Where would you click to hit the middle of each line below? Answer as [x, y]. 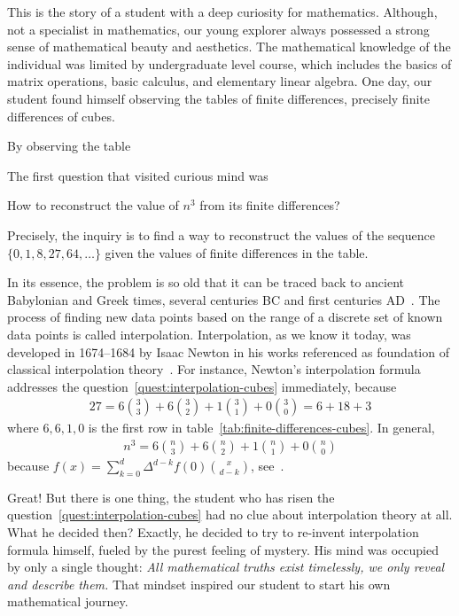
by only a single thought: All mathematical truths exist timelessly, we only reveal [226, 567]
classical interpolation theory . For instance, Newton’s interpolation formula [214, 369]
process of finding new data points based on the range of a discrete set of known [225, 317]
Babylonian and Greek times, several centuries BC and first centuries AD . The [224, 299]
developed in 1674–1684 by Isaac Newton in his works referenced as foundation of [228, 351]
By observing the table [69, 146]
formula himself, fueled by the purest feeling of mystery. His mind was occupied [223, 549]
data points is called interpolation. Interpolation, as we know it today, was [209, 334]
